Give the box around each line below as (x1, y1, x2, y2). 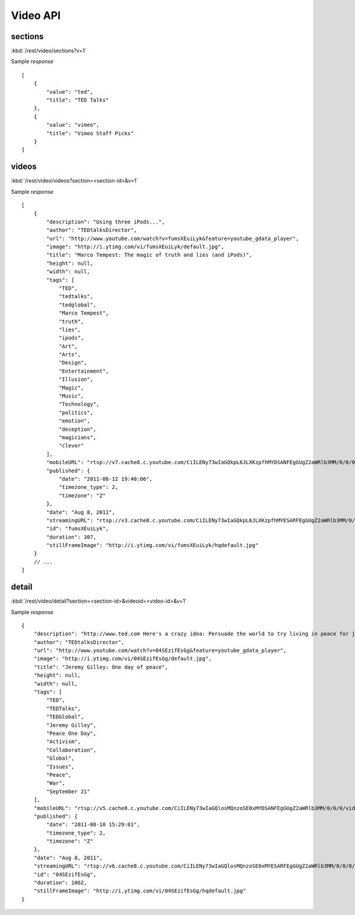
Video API (11, 9, 61, 22)
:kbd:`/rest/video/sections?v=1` (11, 47, 87, 55)
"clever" (59, 442, 84, 449)
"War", (46, 780, 66, 786)
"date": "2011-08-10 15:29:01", (46, 821, 140, 828)
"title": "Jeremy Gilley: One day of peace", (33, 664, 169, 670)
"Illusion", (59, 376, 93, 383)
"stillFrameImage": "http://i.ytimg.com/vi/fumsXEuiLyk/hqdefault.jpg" (46, 542, 259, 549)
